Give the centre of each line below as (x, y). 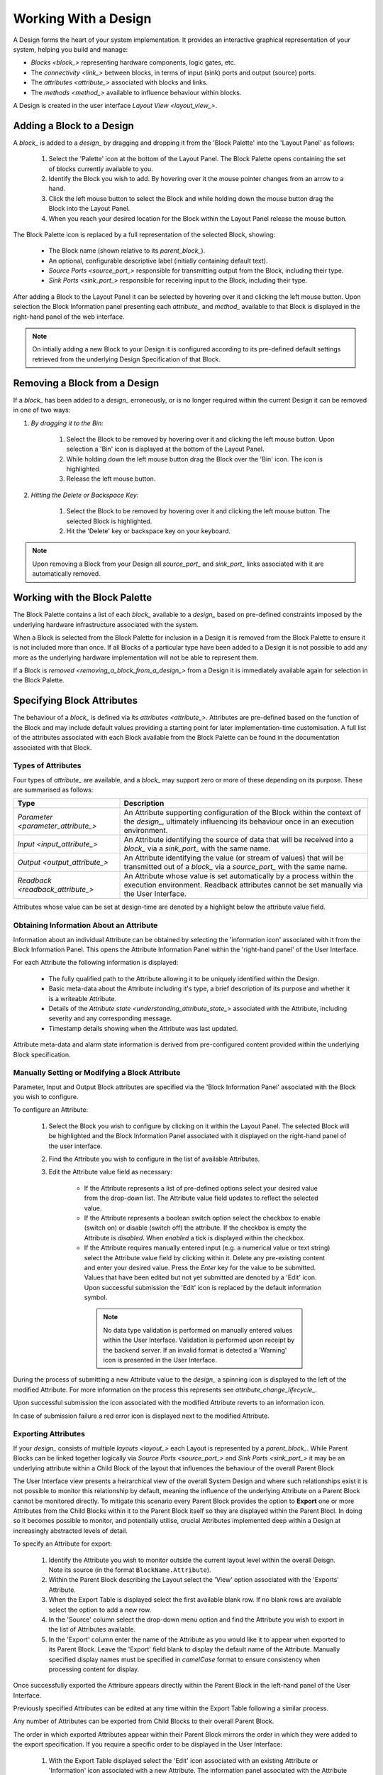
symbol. (96, 1298)
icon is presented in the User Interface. (160, 1360)
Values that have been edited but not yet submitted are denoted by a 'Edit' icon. (200, 1277)
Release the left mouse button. (111, 479)
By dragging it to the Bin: (67, 423)
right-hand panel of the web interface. (69, 317)
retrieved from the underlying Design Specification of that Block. (127, 359)
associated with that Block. (52, 747)
